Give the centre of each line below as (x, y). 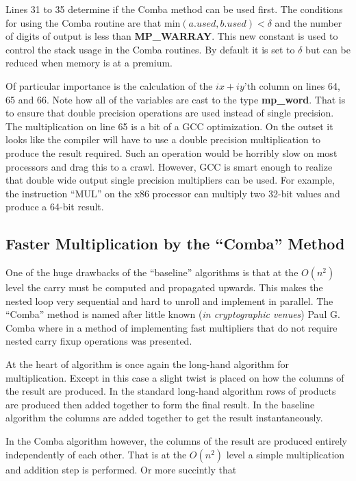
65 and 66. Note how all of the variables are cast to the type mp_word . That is (176, 99)
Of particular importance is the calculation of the (109, 85)
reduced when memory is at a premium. (89, 63)
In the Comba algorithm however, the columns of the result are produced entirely (176, 441)
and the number (308, 22)
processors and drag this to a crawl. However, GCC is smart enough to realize (169, 166)
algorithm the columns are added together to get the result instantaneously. (164, 418)
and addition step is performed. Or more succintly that (121, 469)
